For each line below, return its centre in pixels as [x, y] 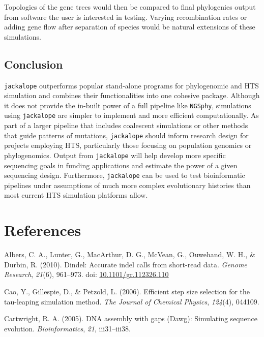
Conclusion [34, 64]
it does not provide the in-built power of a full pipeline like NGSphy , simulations [128, 105]
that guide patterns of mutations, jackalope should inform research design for [126, 135]
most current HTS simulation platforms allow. [76, 195]
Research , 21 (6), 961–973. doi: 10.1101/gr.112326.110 [86, 274]
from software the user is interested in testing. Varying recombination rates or [126, 17]
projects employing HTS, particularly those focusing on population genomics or [128, 145]
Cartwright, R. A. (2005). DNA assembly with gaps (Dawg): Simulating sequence [131, 318]
